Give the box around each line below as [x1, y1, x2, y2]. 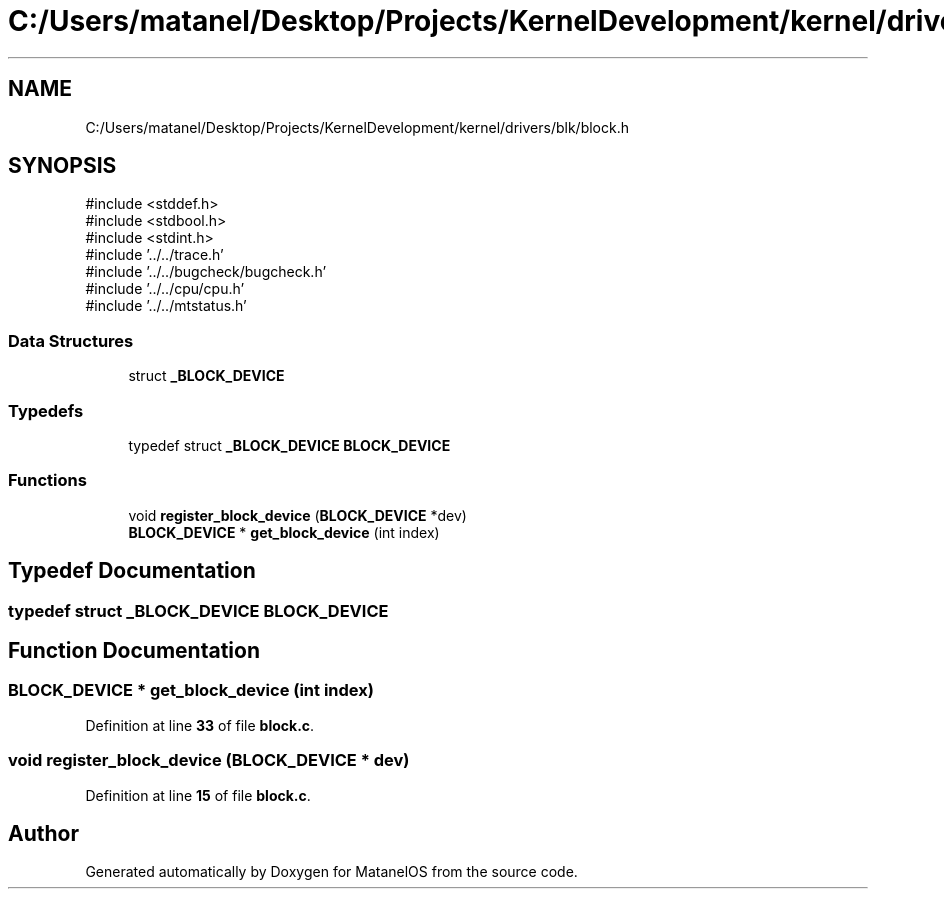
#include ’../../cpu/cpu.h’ [85, 280, 245, 298]
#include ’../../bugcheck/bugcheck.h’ [85, 263, 327, 281]
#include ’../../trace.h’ [85, 246, 224, 264]
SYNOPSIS [8, 153, 117, 179]
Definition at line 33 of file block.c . [85, 716, 315, 734]
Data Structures [8, 330, 134, 351]
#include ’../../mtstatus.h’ [85, 297, 247, 315]
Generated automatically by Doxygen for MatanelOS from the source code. [85, 863, 578, 881]
